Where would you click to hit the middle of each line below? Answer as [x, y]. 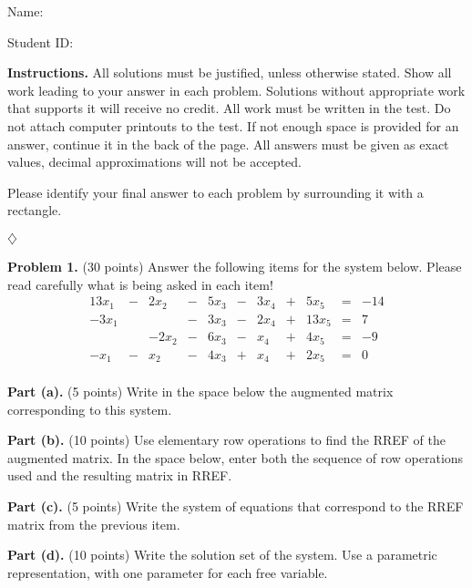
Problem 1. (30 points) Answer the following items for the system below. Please [235, 266]
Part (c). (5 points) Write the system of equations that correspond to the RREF [236, 506]
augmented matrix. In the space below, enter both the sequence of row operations [236, 457]
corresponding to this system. [90, 409]
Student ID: [41, 41]
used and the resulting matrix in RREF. [120, 475]
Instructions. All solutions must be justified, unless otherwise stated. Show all [230, 72]
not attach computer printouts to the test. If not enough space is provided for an [233, 125]
